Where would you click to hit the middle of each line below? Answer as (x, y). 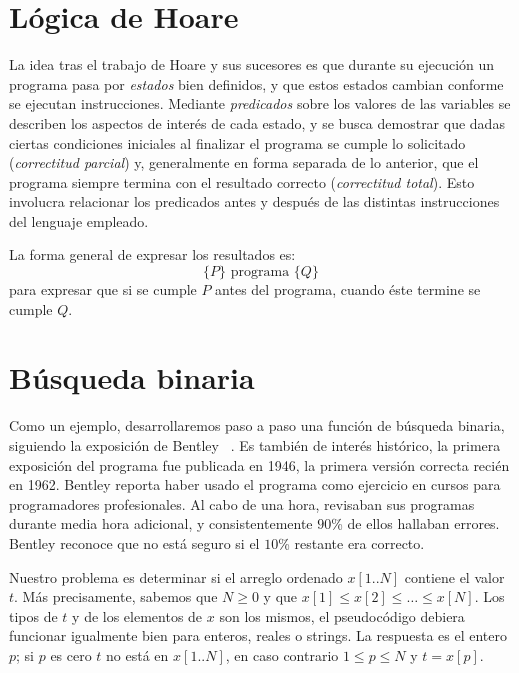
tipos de (33, 615)
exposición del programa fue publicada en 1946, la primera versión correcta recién (259, 464)
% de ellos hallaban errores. (415, 523)
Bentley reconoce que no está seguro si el (134, 542)
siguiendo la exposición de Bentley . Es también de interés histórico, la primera (255, 444)
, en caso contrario (282, 654)
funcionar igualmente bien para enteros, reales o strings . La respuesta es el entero (258, 635)
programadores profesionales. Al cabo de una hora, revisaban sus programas (242, 503)
